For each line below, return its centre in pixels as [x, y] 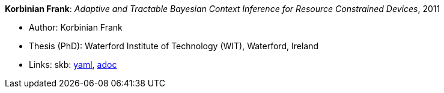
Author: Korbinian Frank [76, 27]
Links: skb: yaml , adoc [73, 64]
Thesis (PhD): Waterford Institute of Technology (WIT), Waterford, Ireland [174, 46]
